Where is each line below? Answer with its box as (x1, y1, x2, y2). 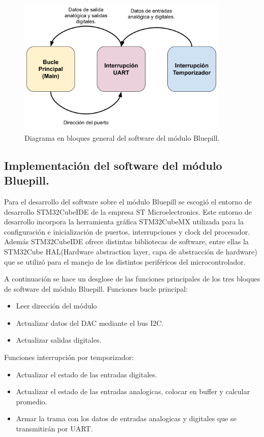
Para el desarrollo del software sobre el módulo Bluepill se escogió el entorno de (4, 196, 252, 207)
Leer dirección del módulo (16, 300, 97, 311)
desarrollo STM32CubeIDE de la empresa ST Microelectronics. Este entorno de (4, 206, 252, 217)
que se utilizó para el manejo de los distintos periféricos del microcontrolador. (4, 256, 246, 267)
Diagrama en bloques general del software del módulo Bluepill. (24, 132, 220, 143)
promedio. (16, 396, 47, 406)
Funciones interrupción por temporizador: (4, 352, 134, 363)
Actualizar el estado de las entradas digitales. (16, 369, 157, 379)
